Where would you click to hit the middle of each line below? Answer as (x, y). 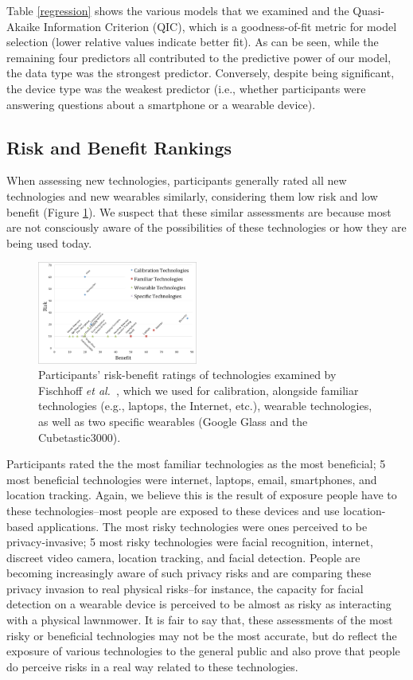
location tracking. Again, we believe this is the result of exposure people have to (202, 495)
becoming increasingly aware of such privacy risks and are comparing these (189, 573)
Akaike (23, 26)
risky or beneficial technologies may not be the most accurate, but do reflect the (202, 635)
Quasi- (369, 10)
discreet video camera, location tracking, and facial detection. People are (183, 557)
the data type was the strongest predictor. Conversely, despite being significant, (201, 73)
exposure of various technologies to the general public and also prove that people (203, 651)
